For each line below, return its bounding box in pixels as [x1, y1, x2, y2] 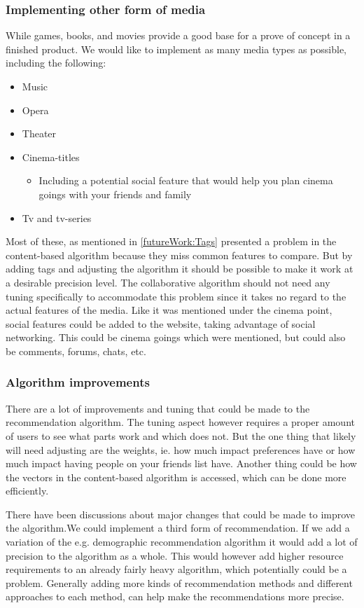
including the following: [6, 55, 106, 70]
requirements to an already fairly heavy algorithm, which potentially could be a [6, 562, 347, 576]
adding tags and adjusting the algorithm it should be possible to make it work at [6, 261, 353, 276]
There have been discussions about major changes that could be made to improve [6, 506, 356, 521]
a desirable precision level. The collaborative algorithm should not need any [6, 275, 330, 289]
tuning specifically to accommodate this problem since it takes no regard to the [6, 289, 346, 303]
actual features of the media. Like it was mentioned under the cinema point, [6, 303, 332, 317]
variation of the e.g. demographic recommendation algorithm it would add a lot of [6, 534, 358, 549]
